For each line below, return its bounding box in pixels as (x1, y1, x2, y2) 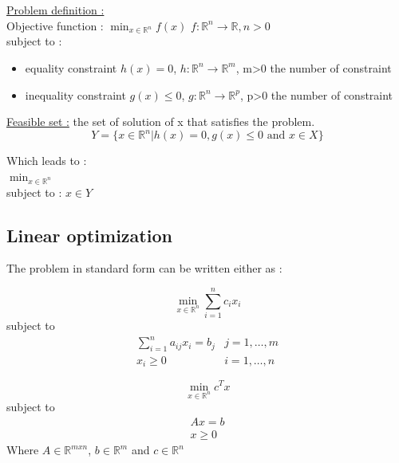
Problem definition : (6, 2, 105, 18)
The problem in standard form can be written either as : (6, 260, 282, 277)
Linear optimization (6, 222, 172, 247)
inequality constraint (25, 86, 126, 103)
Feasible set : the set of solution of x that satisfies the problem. (6, 113, 315, 130)
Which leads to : (6, 152, 87, 169)
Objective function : (6, 17, 104, 33)
